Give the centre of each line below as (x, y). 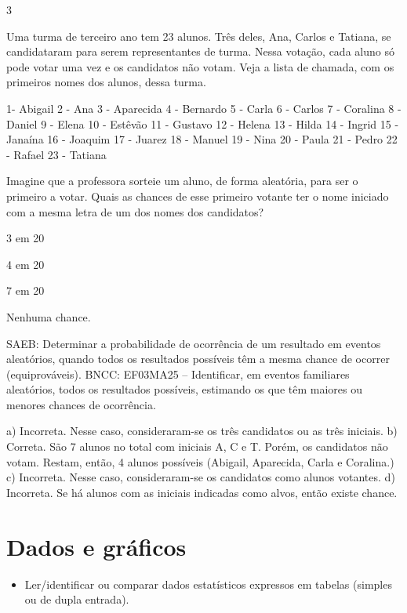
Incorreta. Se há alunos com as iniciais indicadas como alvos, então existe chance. (202, 492)
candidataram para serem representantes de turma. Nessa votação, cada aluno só (200, 51)
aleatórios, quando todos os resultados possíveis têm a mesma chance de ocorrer (198, 359)
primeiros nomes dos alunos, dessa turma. (106, 82)
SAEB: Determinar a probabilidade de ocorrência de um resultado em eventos (194, 343)
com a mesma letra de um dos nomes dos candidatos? (135, 211)
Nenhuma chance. (49, 316)
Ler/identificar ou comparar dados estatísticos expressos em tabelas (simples (208, 584)
